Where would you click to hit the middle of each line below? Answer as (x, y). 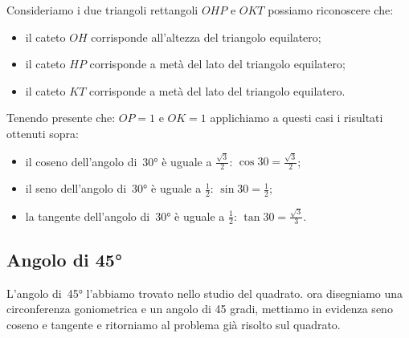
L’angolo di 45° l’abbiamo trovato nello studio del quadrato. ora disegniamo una (205, 293)
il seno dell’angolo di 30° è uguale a (113, 188)
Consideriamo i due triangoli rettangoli (102, 10)
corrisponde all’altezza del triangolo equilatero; (206, 37)
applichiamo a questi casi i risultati (297, 118)
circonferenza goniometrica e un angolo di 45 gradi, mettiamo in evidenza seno (200, 309)
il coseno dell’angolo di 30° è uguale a (119, 161)
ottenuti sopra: (43, 133)
